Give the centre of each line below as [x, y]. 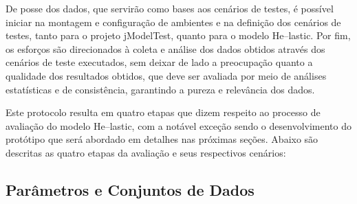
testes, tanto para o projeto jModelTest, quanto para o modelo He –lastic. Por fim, [178, 35]
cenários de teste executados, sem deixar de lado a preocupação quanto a [159, 62]
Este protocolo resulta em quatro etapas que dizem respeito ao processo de [163, 112]
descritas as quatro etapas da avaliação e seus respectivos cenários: [146, 152]
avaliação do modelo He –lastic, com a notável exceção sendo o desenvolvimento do [178, 125]
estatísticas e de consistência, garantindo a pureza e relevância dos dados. [160, 89]
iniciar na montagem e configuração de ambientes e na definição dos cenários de [173, 22]
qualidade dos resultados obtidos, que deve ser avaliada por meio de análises [166, 75]
